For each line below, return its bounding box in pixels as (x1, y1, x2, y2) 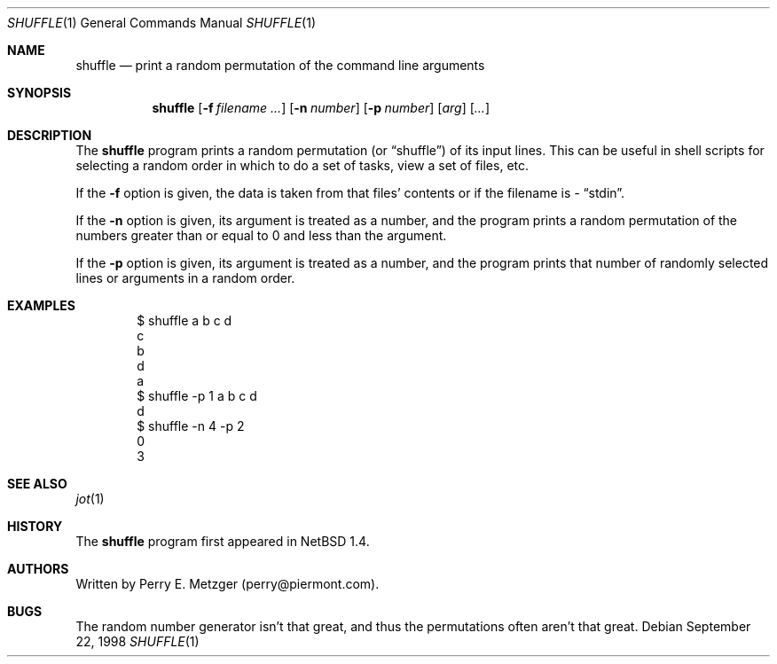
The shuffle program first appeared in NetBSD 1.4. (75, 534, 370, 549)
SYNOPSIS (7, 85, 72, 100)
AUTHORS (7, 561, 69, 576)
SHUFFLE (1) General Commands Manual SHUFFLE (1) (7, 15, 317, 30)
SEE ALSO (7, 476, 67, 491)
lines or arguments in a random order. (75, 270, 295, 285)
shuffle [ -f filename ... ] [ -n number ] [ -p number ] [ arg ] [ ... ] (152, 100, 490, 115)
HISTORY (7, 519, 63, 534)
